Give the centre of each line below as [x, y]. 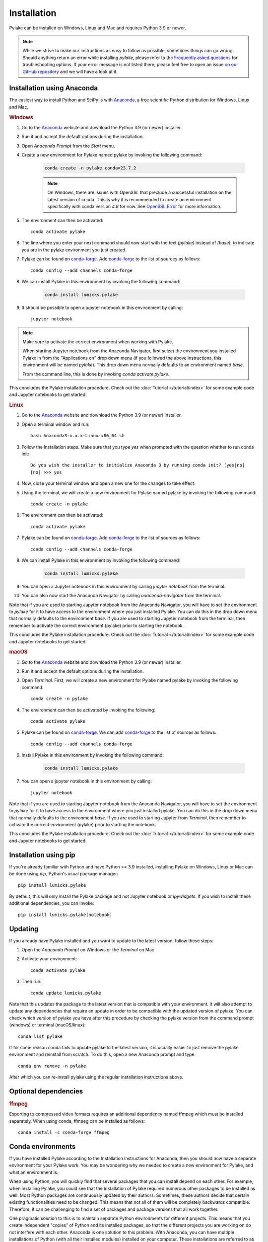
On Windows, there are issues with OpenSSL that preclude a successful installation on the [139, 193]
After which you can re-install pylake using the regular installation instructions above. [96, 1077]
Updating [24, 929]
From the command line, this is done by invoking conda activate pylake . [96, 374]
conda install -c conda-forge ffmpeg [64, 1132]
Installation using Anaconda [54, 88]
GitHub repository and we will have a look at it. [70, 72]
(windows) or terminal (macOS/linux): [47, 1025]
